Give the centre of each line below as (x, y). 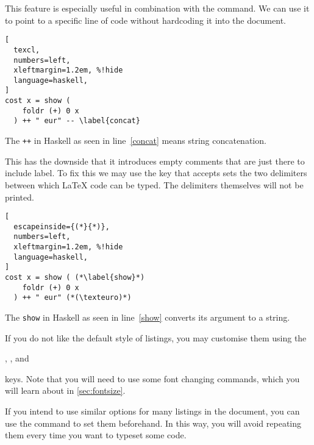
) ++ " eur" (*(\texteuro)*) (73, 298)
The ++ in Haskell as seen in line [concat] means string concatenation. (136, 141)
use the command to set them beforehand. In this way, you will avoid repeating (153, 423)
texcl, (27, 50)
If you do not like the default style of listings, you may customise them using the (156, 337)
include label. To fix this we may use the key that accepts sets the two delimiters (156, 173)
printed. (20, 197)
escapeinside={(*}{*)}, (62, 226)
